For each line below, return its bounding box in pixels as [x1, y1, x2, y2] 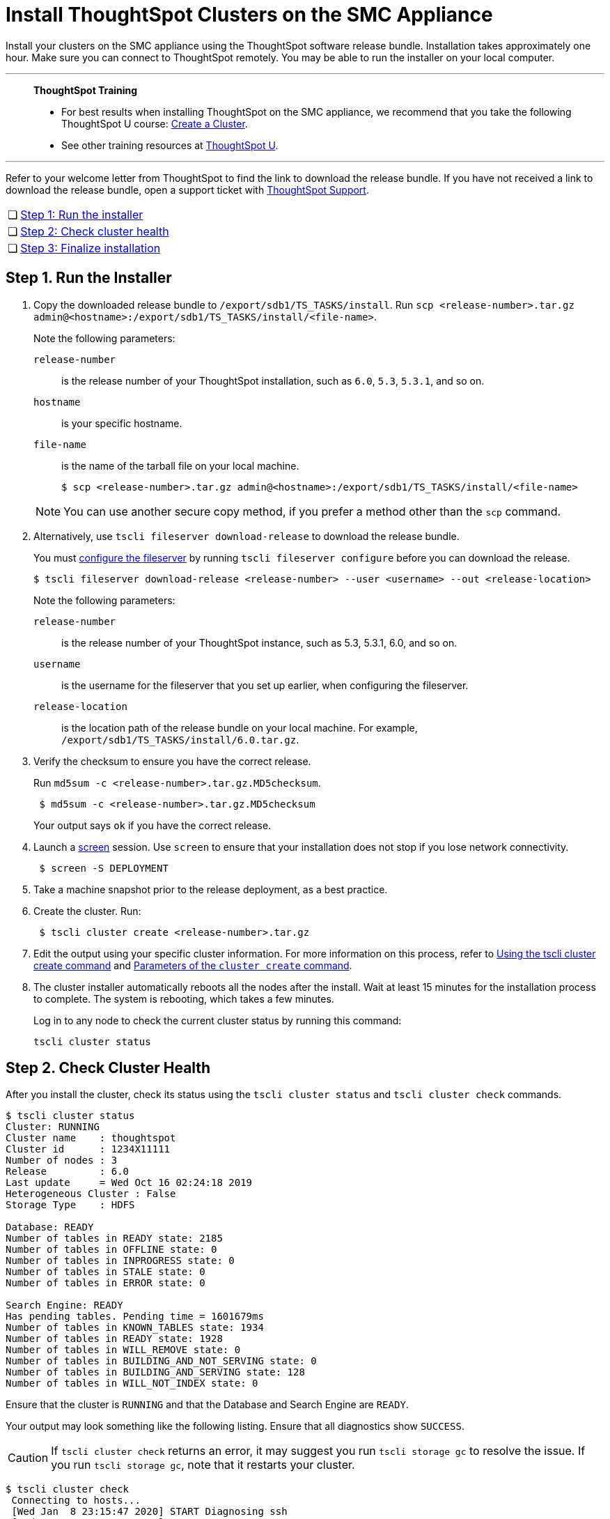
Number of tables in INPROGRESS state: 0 [6, 1255, 235, 1267]
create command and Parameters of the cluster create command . [33, 959, 352, 971]
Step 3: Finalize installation [20, 240, 161, 255]
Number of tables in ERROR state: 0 [6, 1277, 205, 1289]
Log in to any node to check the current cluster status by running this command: [33, 1014, 402, 1026]
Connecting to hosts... [11, 1495, 141, 1506]
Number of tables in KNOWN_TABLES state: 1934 [6, 1322, 264, 1334]
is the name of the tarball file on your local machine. [61, 459, 299, 472]
